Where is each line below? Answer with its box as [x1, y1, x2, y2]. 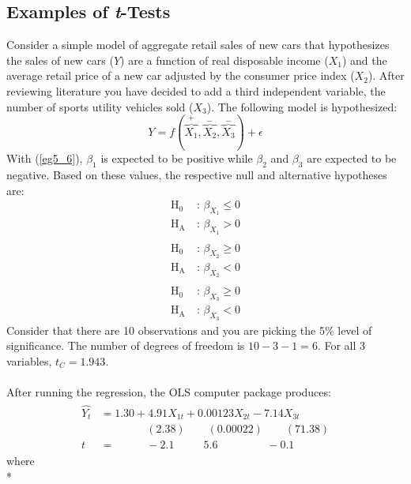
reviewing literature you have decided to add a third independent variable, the [6, 82, 386, 99]
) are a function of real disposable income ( [120, 51, 329, 68]
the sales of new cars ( [6, 51, 114, 68]
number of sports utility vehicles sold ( [6, 98, 194, 114]
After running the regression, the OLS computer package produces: [6, 383, 331, 400]
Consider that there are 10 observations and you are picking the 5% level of [6, 321, 372, 338]
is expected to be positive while [100, 150, 253, 167]
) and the [341, 51, 387, 68]
